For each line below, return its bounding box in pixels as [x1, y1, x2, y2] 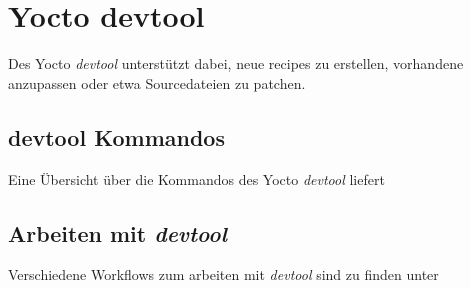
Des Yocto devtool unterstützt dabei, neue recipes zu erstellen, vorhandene [8, 53, 464, 74]
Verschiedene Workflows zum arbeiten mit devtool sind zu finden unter [8, 264, 439, 285]
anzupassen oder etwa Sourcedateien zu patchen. [8, 72, 306, 93]
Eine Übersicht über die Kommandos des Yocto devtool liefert [8, 168, 385, 189]
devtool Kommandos [8, 121, 225, 152]
